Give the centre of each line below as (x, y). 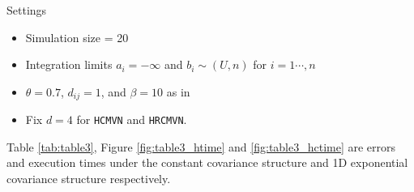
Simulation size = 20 (77, 37)
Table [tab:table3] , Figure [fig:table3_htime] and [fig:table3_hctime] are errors (201, 146)
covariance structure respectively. (89, 179)
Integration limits (69, 64)
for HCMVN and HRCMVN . (132, 119)
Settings (27, 10)
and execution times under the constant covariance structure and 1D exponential (207, 162)
